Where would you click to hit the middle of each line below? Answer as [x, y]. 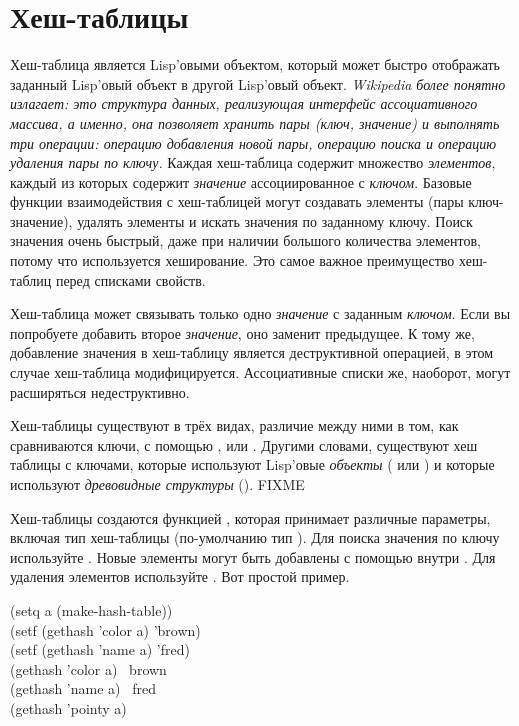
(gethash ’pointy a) [68, 707]
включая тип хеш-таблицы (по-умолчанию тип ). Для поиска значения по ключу [255, 537]
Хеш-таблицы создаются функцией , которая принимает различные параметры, [250, 517]
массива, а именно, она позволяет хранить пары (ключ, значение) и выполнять [255, 122]
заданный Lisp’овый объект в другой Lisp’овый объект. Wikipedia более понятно [258, 83]
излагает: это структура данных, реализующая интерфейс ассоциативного [244, 103]
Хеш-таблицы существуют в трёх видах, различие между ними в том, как [234, 425]
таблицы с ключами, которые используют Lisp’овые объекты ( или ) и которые [252, 464]
